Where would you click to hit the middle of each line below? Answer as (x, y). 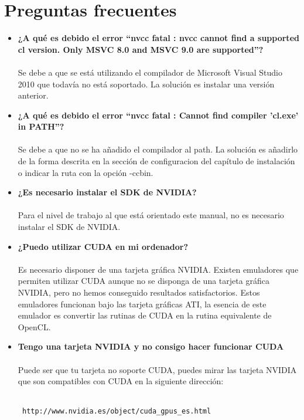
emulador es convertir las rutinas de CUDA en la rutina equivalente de (145, 315)
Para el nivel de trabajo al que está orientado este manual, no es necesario (151, 215)
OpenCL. (34, 326)
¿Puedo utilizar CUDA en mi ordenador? (103, 246)
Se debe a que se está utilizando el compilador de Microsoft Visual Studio (150, 72)
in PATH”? (41, 126)
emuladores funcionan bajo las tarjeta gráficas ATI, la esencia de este (142, 304)
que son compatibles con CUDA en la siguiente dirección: (121, 381)
